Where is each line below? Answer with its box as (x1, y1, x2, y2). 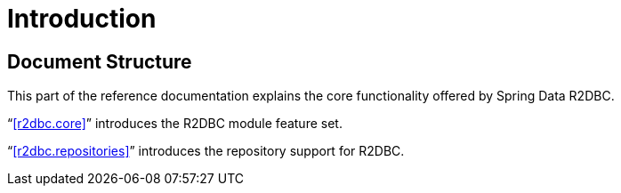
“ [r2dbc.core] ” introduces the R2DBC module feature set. (7, 116, 343, 132)
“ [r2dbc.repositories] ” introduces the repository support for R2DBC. (7, 143, 405, 159)
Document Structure (7, 50, 192, 73)
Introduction (7, 4, 157, 34)
